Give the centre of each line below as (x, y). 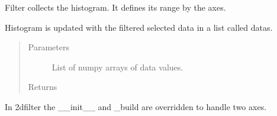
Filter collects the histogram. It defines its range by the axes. (115, 7)
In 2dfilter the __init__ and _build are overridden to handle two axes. (136, 106)
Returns (43, 87)
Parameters (49, 47)
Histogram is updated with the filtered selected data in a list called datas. (139, 27)
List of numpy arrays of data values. (117, 67)
